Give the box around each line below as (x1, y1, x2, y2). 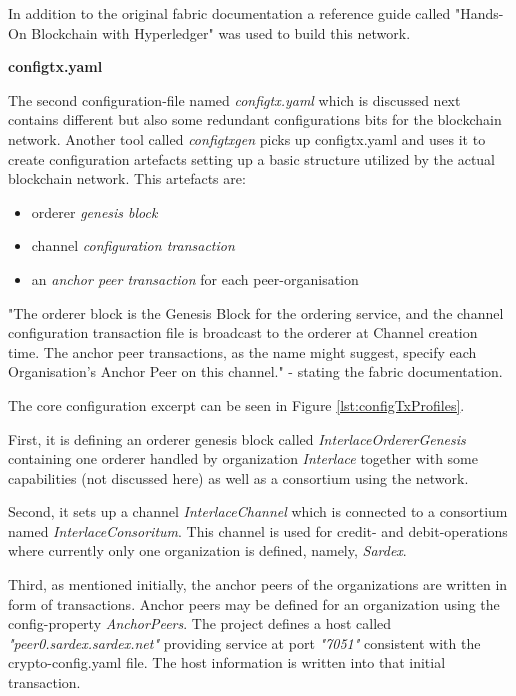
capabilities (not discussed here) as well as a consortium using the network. (8, 467, 469, 488)
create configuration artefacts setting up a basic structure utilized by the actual (8, 148, 496, 169)
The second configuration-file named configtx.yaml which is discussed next (8, 89, 461, 110)
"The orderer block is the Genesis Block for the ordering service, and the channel (8, 302, 504, 323)
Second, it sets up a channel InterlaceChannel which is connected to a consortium (8, 501, 508, 522)
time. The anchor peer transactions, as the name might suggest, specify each (8, 341, 477, 362)
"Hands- (455, 3, 504, 23)
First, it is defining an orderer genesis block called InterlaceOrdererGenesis (8, 428, 466, 449)
